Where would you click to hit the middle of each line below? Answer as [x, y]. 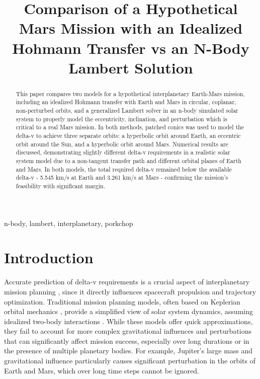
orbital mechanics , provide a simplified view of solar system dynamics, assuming [128, 311]
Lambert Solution [131, 67]
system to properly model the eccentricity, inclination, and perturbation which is [121, 119]
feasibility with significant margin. [61, 185]
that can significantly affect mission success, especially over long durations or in [127, 340]
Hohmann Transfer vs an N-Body [131, 48]
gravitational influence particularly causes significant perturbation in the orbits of [130, 361]
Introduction [49, 257]
